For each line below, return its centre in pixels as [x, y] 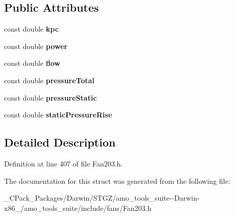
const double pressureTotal [49, 80]
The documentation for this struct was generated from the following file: [117, 180]
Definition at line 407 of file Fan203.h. [64, 163]
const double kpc [31, 29]
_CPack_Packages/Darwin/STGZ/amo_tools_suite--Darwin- [102, 198]
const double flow [32, 63]
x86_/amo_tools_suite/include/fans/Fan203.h [78, 208]
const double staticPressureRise [58, 115]
